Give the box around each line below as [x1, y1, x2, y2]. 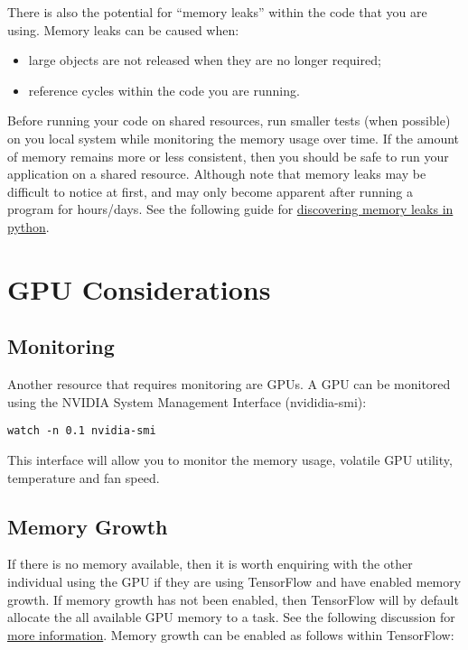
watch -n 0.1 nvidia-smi [7, 424, 156, 438]
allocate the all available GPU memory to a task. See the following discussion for [7, 608, 455, 627]
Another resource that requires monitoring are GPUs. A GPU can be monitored [7, 375, 451, 394]
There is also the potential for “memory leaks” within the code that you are [7, 3, 427, 21]
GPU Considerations [7, 270, 271, 307]
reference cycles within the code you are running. [28, 80, 300, 99]
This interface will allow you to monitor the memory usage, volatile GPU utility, [7, 450, 453, 469]
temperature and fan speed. [7, 468, 160, 487]
